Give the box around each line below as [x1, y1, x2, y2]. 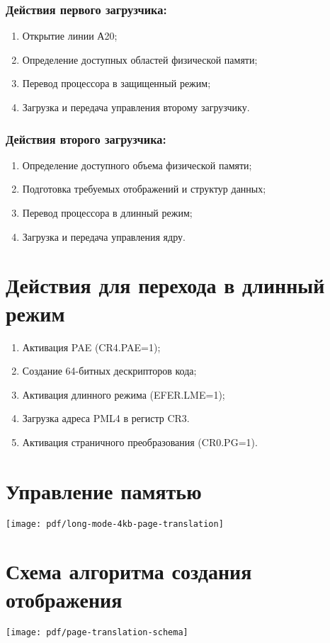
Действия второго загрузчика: [6, 130, 166, 147]
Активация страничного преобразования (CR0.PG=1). [22, 434, 258, 449]
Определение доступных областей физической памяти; [22, 52, 258, 67]
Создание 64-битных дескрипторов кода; [22, 363, 197, 378]
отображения [6, 584, 123, 613]
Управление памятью [6, 476, 202, 505]
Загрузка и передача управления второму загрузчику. [22, 100, 250, 114]
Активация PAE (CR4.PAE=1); [22, 339, 161, 354]
